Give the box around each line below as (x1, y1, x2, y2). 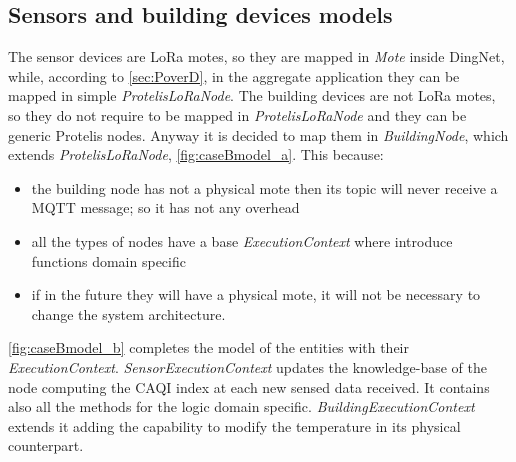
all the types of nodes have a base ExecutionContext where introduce (31, 230, 453, 251)
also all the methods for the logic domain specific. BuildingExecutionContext (8, 396, 475, 417)
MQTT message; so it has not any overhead (31, 197, 300, 218)
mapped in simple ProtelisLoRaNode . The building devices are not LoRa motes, (8, 85, 496, 106)
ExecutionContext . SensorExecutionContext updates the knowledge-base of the (8, 356, 487, 377)
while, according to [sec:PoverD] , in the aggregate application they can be (8, 65, 460, 86)
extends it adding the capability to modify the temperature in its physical (8, 415, 461, 436)
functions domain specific (31, 250, 186, 271)
